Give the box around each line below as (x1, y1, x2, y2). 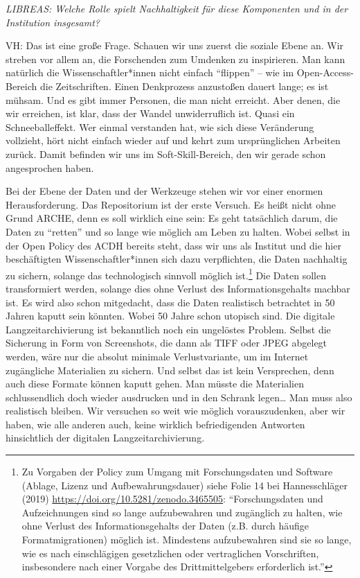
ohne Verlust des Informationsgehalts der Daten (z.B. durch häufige (21, 518, 309, 533)
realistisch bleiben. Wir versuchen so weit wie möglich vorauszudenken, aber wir (6, 403, 345, 418)
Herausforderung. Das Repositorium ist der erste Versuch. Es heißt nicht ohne (6, 197, 336, 211)
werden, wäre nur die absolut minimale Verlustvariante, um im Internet (6, 349, 309, 363)
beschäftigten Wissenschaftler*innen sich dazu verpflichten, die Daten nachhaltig (6, 252, 348, 266)
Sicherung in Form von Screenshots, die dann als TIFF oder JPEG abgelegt (6, 335, 327, 350)
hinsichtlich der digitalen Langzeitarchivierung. (6, 430, 205, 445)
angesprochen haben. (6, 160, 94, 175)
